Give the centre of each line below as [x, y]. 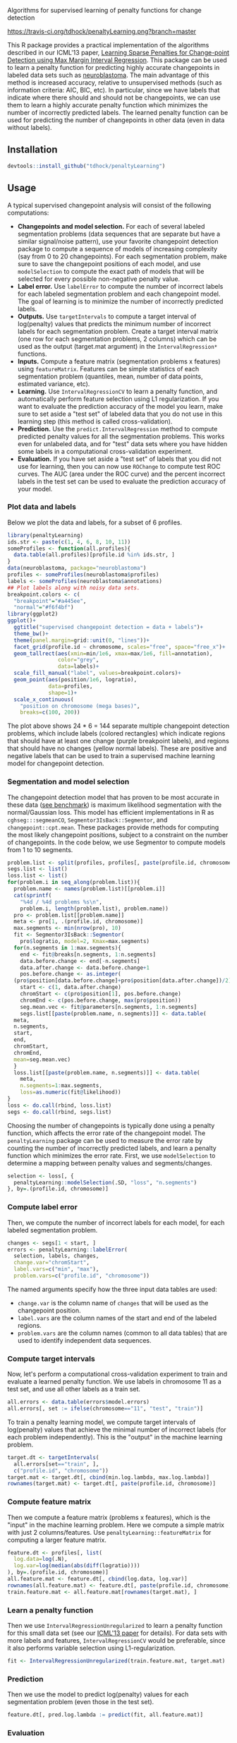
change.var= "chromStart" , [52, 1263]
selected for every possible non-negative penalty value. [99, 279]
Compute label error [42, 1207]
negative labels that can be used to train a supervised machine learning [111, 756]
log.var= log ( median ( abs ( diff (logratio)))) [77, 1566]
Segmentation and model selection [68, 781]
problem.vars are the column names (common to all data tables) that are [122, 1333]
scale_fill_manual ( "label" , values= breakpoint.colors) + [97, 673]
